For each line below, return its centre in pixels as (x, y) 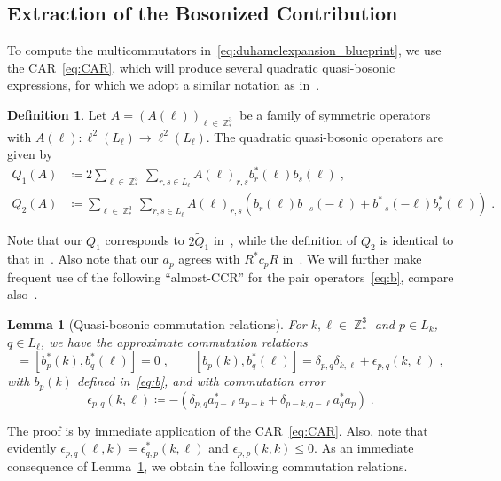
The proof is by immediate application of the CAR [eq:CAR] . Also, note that (218, 430)
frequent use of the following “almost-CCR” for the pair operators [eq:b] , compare (231, 276)
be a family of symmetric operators (335, 114)
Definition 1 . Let (57, 114)
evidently (32, 448)
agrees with (209, 259)
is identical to (417, 240)
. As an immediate (364, 448)
